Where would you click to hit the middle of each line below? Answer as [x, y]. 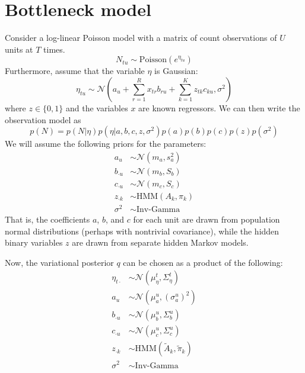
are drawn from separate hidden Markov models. [160, 242]
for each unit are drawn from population [206, 219]
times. [54, 49]
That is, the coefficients [47, 219]
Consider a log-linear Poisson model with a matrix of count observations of [141, 38]
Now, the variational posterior [59, 262]
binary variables [34, 242]
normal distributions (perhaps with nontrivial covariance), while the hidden [142, 231]
